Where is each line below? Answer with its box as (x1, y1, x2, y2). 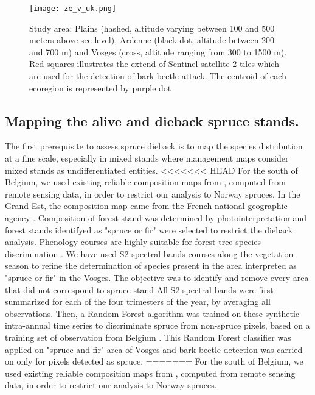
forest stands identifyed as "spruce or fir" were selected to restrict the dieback (5, 223, 293, 236)
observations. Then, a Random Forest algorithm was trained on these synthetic (5, 307, 299, 319)
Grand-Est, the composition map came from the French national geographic (5, 199, 288, 212)
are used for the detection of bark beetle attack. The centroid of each (29, 69, 286, 82)
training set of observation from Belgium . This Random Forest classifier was (5, 330, 291, 343)
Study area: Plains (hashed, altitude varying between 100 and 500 (29, 21, 275, 34)
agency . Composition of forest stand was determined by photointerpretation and (5, 211, 306, 224)
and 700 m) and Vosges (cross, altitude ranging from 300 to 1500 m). (29, 45, 287, 58)
